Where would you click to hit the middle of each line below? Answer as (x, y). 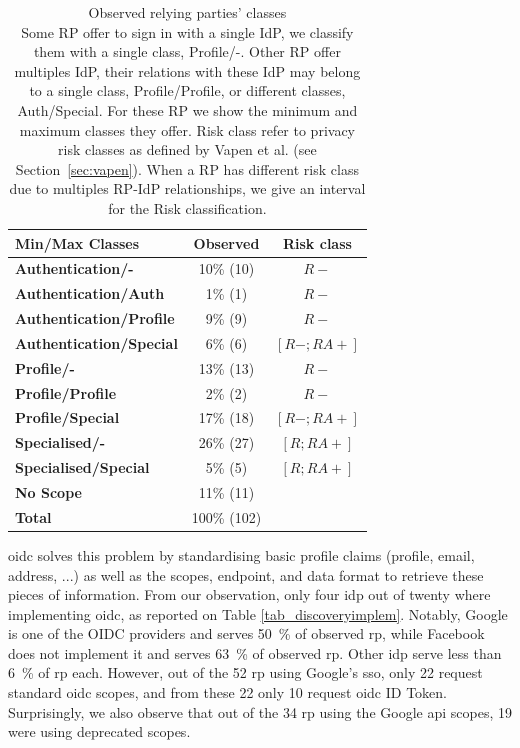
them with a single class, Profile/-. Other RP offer (187, 51)
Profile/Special (67, 417)
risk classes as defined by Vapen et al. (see (187, 149)
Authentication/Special (96, 342)
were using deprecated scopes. (99, 731)
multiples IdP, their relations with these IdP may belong (187, 70)
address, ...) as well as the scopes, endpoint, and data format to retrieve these (246, 574)
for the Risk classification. (187, 207)
